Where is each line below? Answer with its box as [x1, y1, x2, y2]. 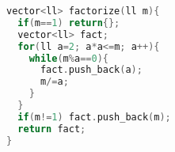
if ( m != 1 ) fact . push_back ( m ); [17, 111, 171, 123]
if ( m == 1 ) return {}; [17, 17, 120, 28]
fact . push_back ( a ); [40, 64, 143, 76]
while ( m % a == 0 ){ [29, 52, 108, 64]
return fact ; [17, 123, 86, 135]
